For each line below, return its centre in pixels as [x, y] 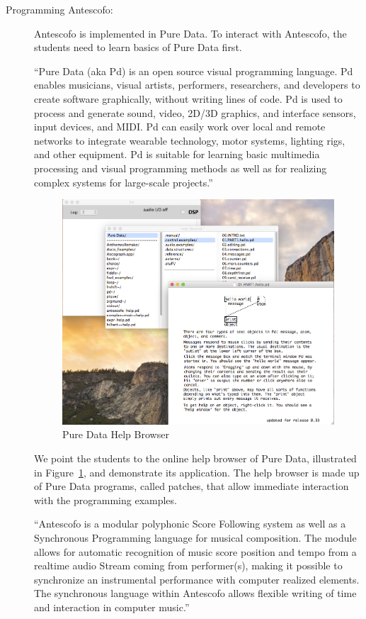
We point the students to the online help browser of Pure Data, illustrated [195, 458]
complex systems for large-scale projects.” [124, 182]
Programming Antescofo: [59, 9]
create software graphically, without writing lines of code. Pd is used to [188, 98]
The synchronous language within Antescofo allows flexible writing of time [195, 593]
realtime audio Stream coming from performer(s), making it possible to [188, 565]
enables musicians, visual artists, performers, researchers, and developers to [197, 85]
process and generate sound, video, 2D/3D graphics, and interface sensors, [195, 112]
